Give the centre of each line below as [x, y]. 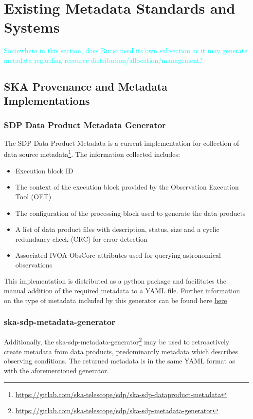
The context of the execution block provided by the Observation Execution [127, 187]
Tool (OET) [33, 196]
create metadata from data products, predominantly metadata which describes [121, 351]
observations [34, 264]
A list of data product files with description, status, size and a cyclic [117, 229]
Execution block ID [44, 170]
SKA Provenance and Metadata [86, 86]
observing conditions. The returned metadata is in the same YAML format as [120, 361]
